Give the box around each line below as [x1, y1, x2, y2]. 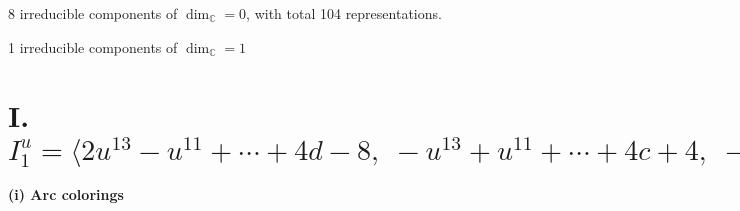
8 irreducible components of [8, 3, 178, 23]
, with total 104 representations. [246, 3, 442, 23]
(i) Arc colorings [8, 184, 124, 205]
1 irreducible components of [8, 36, 178, 57]
